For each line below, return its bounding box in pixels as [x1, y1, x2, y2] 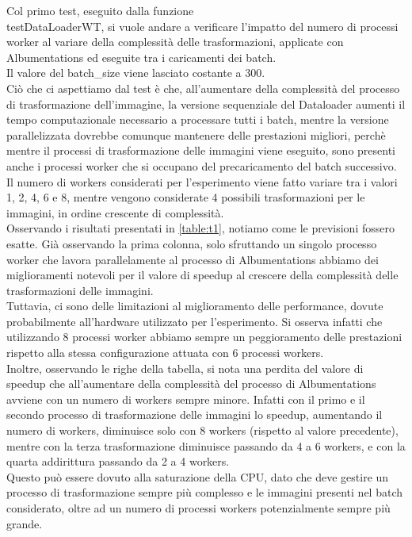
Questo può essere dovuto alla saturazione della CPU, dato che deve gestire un [6, 468, 389, 485]
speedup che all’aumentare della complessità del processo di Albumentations [6, 375, 376, 392]
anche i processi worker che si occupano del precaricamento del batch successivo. [6, 157, 397, 174]
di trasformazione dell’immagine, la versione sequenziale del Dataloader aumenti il [6, 95, 406, 112]
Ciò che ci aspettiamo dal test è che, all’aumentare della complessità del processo [6, 79, 400, 96]
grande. [6, 515, 43, 531]
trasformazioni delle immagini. [6, 282, 154, 298]
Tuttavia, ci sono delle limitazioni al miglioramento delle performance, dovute [6, 297, 383, 314]
